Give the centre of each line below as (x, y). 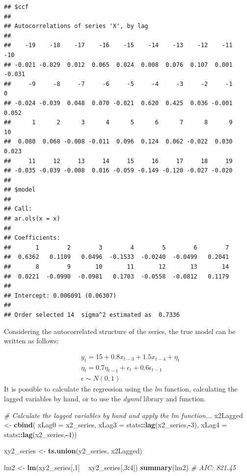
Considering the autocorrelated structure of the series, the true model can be (120, 331)
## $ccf (16, 7)
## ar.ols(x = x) (32, 219)
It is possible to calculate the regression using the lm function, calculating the (121, 389)
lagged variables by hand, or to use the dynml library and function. (105, 399)
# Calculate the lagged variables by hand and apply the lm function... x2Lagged (123, 415)
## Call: (18, 209)
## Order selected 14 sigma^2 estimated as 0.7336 (92, 315)
